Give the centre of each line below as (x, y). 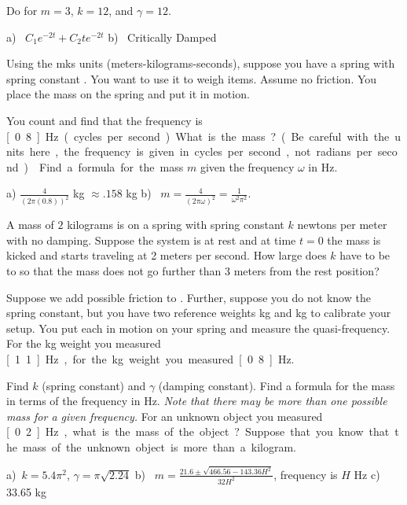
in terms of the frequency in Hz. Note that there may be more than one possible (197, 401)
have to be (365, 255)
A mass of (30, 225)
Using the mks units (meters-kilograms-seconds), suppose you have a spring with (201, 63)
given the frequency (247, 166)
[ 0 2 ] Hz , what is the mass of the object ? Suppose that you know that (198, 431)
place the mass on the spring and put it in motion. (128, 94)
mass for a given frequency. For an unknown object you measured (165, 416)
